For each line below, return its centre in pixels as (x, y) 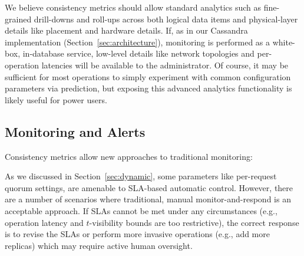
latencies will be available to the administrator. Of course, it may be (165, 65)
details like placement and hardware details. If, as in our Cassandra (126, 30)
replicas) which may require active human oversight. (99, 245)
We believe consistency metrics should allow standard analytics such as (133, 7)
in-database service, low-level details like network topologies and (138, 53)
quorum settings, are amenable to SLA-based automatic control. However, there (149, 187)
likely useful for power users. (56, 99)
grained (18, 19)
